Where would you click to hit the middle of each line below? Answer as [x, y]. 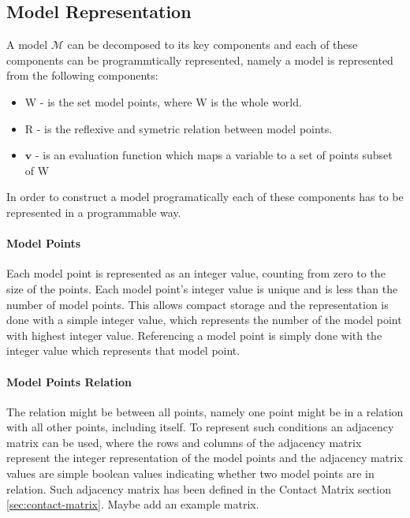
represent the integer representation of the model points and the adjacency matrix [205, 458]
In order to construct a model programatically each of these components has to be [205, 197]
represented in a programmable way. [94, 212]
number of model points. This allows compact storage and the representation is [198, 304]
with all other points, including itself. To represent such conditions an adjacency [200, 427]
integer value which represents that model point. [123, 350]
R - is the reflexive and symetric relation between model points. [179, 128]
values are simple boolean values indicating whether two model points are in [190, 473]
